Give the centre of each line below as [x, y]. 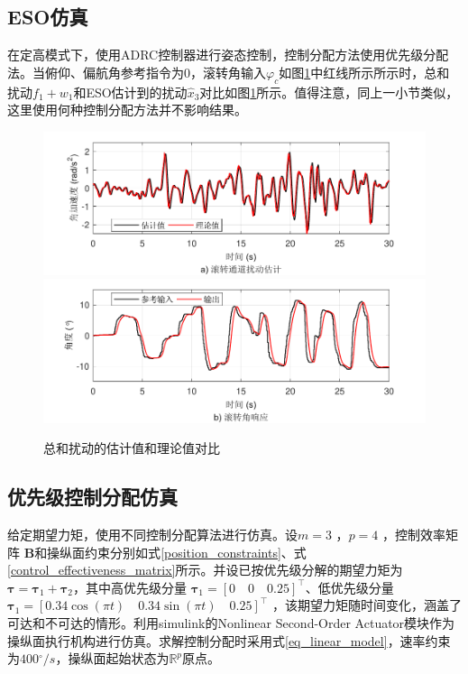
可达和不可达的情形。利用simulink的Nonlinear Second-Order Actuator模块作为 [231, 622]
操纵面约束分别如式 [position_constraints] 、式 [177, 552]
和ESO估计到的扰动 [130, 92]
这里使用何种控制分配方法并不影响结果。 [127, 110]
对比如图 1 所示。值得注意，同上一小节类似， [329, 92]
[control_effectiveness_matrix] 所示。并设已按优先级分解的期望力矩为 [205, 570]
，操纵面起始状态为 [112, 658]
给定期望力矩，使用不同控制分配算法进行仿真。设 [152, 534]
